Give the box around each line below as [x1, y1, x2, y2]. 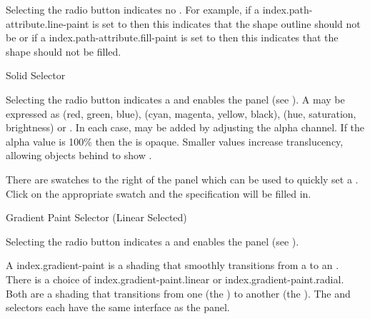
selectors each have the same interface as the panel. [6, 300, 230, 315]
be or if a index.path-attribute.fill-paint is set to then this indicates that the [6, 30, 339, 45]
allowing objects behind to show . [6, 148, 152, 163]
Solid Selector [6, 68, 66, 83]
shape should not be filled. [6, 44, 121, 59]
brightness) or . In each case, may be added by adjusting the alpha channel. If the [6, 120, 365, 135]
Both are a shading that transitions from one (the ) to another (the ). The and [6, 285, 351, 300]
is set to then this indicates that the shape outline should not [92, 16, 361, 31]
